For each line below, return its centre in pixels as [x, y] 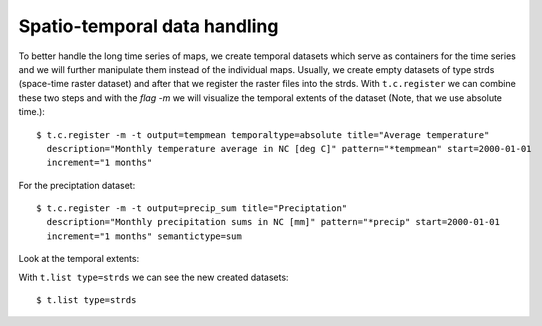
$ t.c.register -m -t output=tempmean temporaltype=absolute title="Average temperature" [263, 134]
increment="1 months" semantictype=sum [144, 236]
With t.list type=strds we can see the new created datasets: [153, 277]
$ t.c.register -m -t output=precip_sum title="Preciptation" [192, 208]
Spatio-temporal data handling [148, 26]
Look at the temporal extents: [79, 259]
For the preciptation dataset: [77, 185]
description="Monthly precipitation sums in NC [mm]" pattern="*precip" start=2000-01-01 [273, 222]
